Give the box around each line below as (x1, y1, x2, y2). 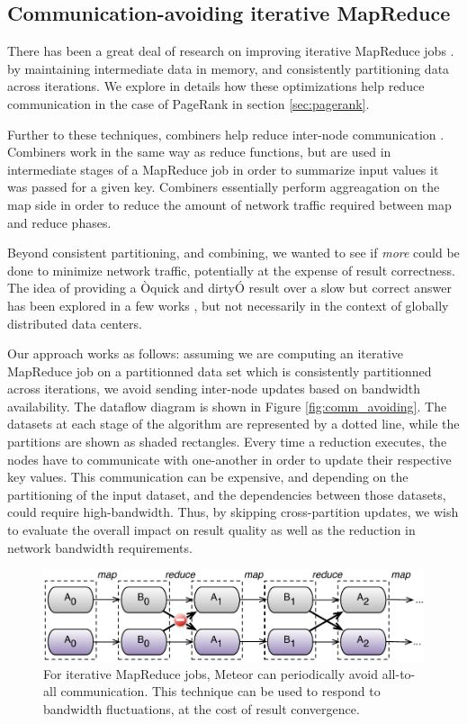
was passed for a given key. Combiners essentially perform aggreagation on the (7, 177, 440, 196)
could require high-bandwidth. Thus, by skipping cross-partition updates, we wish (7, 502, 459, 521)
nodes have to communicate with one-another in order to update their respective (7, 449, 452, 468)
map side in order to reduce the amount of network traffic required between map (7, 195, 452, 213)
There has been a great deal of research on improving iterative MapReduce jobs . (7, 41, 454, 60)
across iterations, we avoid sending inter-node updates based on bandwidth (7, 379, 421, 398)
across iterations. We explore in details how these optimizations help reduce (7, 77, 425, 95)
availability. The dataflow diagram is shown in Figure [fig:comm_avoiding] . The (7, 396, 447, 415)
